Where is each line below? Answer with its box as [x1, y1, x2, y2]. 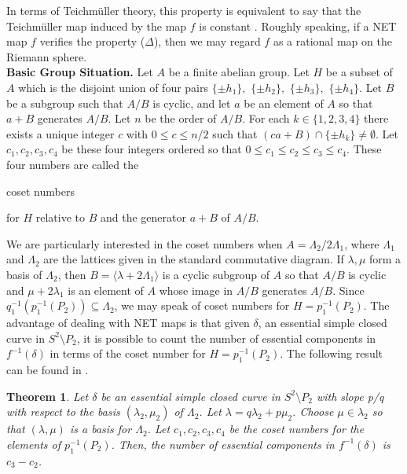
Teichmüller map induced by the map [6, 17, 187, 34]
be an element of [244, 94, 324, 111]
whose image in [159, 281, 233, 298]
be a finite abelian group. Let [168, 64, 310, 80]
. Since [332, 281, 365, 298]
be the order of [145, 110, 217, 127]
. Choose [292, 403, 334, 420]
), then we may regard [153, 33, 261, 50]
